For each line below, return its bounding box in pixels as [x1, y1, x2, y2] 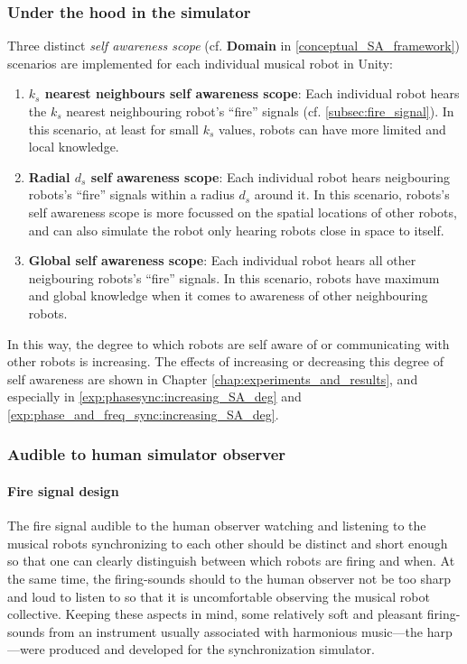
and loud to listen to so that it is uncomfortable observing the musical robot [7, 586, 430, 605]
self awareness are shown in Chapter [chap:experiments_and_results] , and [7, 369, 418, 388]
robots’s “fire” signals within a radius [28, 185, 235, 204]
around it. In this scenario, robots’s [254, 185, 450, 204]
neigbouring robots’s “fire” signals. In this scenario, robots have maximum [28, 268, 440, 287]
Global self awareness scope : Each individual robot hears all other [28, 251, 416, 270]
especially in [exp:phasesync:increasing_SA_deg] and [7, 387, 302, 406]
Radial [28, 167, 70, 186]
